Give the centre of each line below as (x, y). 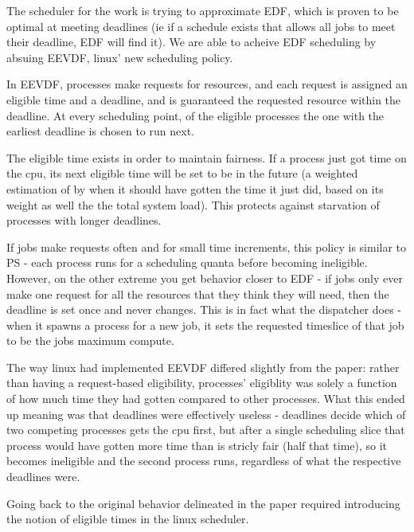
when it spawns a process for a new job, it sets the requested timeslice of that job (205, 325)
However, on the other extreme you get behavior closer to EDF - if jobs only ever (205, 278)
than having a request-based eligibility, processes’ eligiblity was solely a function (202, 383)
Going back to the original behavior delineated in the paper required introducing (203, 503)
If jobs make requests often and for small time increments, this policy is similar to (207, 246)
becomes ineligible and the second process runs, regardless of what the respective (204, 461)
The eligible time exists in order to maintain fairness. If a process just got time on (207, 157)
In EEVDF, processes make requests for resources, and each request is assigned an (207, 84)
